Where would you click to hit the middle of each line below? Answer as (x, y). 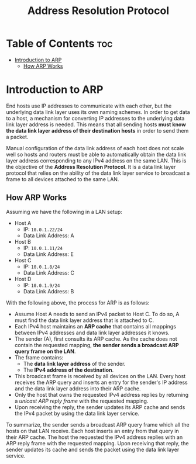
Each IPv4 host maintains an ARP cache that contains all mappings (95, 326)
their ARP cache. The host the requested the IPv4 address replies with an (94, 437)
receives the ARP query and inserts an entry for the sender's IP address (101, 382)
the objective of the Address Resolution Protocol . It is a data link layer (91, 167)
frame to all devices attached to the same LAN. (63, 179)
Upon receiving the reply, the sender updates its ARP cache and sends (100, 407)
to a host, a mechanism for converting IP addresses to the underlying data (95, 118)
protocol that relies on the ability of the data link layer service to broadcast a (98, 173)
